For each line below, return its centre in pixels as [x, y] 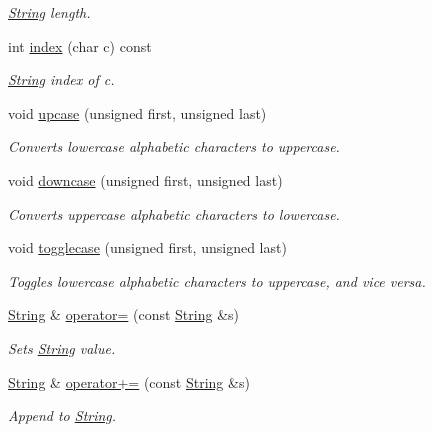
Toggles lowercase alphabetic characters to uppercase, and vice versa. [217, 280]
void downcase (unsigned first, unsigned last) [145, 179]
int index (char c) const [80, 45]
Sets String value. [62, 347]
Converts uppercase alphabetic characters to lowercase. [174, 213]
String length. [49, 12]
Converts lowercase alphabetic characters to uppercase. [174, 146]
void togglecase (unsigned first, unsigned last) [147, 247]
